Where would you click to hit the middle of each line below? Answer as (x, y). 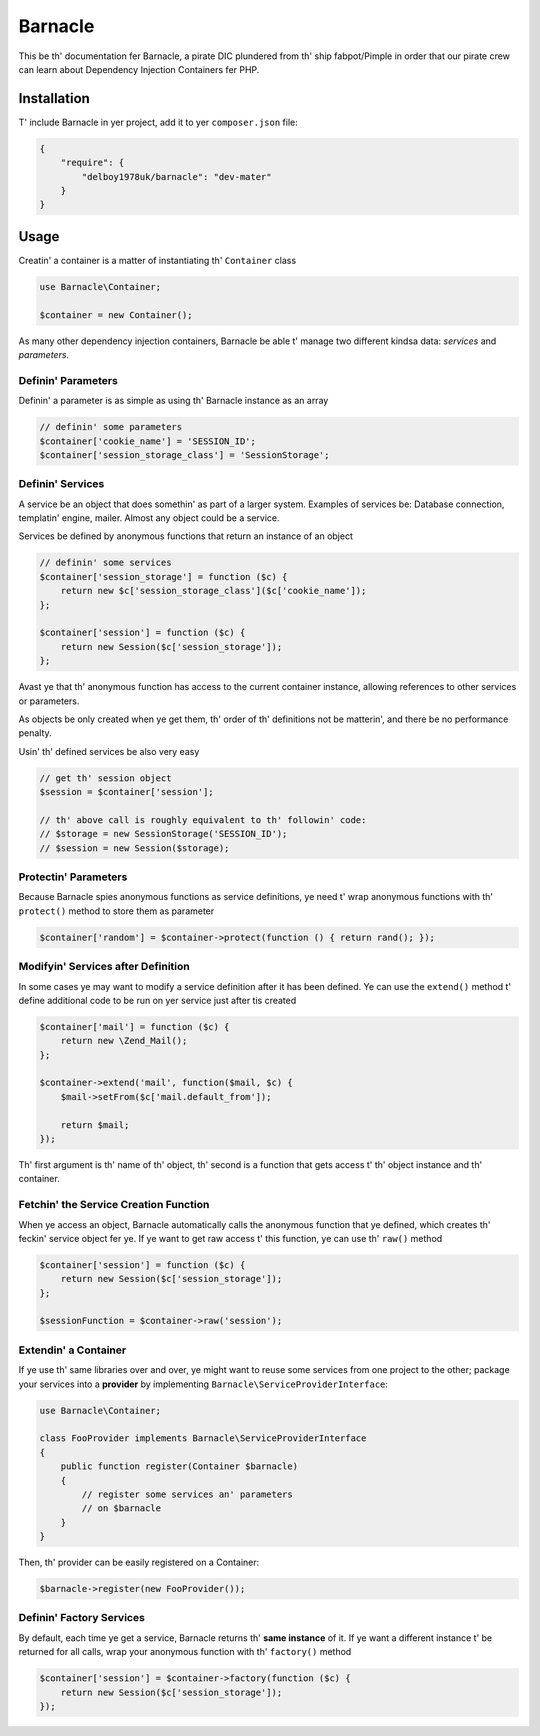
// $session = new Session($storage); (134, 848)
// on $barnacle (121, 1508)
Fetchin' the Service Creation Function (114, 1205)
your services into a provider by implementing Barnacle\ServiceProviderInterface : (203, 1384)
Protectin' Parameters (73, 877)
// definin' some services (105, 563)
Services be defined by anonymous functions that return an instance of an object (186, 536)
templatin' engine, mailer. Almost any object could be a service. (149, 518)
